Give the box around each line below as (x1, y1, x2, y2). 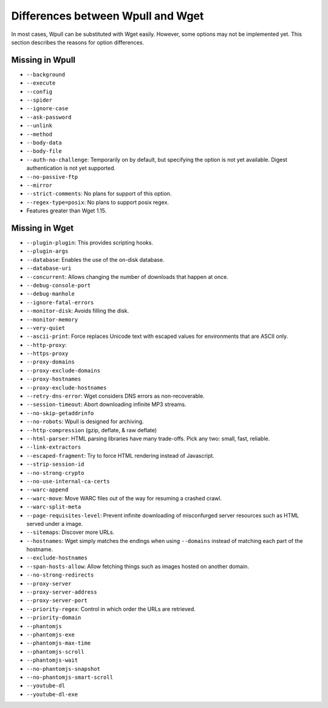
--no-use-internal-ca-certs (26, 478, 111, 485)
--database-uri (26, 265, 72, 272)
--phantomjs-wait (26, 657, 78, 664)
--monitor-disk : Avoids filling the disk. (26, 307, 129, 315)
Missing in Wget (11, 223, 74, 233)
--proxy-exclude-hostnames (26, 384, 107, 391)
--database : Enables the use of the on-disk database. (26, 256, 165, 263)
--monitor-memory (26, 316, 78, 323)
